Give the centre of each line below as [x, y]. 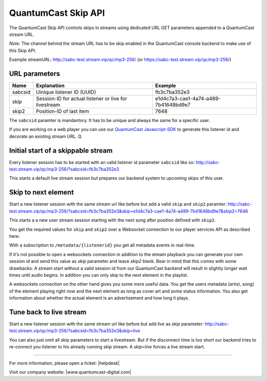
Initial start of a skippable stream [61, 150]
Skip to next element [42, 192]
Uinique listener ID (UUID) [66, 92]
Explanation [50, 85]
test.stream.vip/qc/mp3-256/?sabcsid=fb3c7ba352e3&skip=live [75, 331]
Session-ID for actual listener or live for [81, 99]
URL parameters [35, 73]
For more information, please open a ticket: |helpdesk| [64, 363]
